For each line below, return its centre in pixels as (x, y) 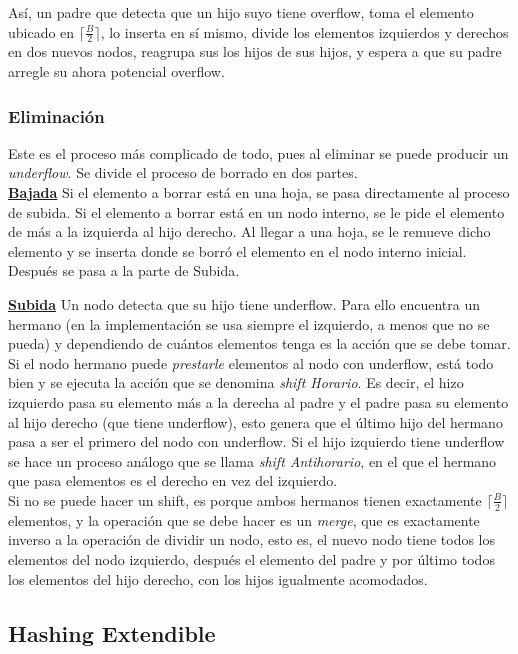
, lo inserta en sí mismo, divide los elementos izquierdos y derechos (304, 31)
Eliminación (56, 115)
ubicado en (41, 31)
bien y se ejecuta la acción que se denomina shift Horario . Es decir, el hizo (236, 382)
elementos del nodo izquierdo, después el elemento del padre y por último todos (251, 558)
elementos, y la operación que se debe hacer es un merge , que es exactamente (244, 519)
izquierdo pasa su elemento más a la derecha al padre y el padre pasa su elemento (258, 401)
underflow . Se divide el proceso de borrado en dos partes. (183, 172)
